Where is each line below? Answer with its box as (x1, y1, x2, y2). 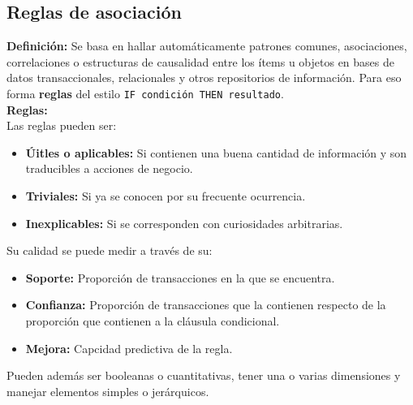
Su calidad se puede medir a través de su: (6, 242, 213, 259)
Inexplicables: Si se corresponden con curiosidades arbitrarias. (25, 214, 343, 231)
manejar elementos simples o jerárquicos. (6, 382, 209, 399)
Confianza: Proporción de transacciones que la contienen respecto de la (25, 296, 386, 313)
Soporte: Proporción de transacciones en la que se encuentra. (25, 269, 335, 286)
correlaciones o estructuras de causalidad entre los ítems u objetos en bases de (6, 53, 394, 70)
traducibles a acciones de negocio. (25, 160, 193, 177)
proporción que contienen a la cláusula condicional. (25, 312, 280, 329)
